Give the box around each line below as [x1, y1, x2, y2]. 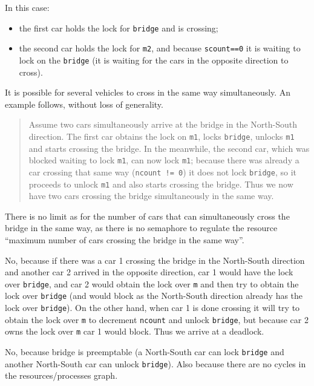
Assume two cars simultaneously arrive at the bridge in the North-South [28, 118, 297, 131]
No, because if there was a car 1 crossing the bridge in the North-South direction [5, 254, 305, 266]
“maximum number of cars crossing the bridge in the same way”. [5, 233, 244, 246]
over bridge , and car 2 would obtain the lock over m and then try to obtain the [5, 277, 299, 290]
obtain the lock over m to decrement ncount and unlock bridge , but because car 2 [5, 313, 309, 325]
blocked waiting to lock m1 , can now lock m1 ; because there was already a [28, 154, 299, 166]
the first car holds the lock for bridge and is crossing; [19, 21, 218, 34]
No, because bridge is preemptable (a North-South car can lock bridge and [5, 345, 284, 358]
